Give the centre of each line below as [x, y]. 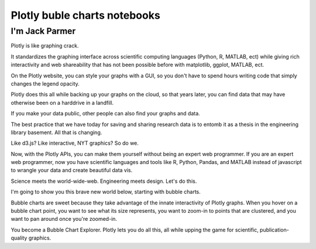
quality [19, 238]
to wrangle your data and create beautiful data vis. [72, 170]
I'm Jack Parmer [43, 31]
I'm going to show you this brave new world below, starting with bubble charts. [106, 192]
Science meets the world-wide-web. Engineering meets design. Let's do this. [104, 181]
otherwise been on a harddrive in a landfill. [62, 103]
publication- [274, 230]
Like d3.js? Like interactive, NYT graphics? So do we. [75, 143]
